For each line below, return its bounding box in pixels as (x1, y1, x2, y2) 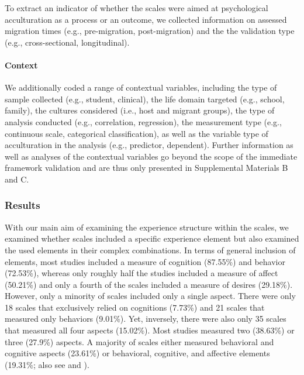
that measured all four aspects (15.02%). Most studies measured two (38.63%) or (5, 324, 295, 336)
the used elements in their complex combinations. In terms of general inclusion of (5, 243, 296, 256)
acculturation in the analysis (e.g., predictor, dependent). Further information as (5, 139, 293, 151)
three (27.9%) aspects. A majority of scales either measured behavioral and (5, 335, 274, 348)
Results (5, 198, 40, 212)
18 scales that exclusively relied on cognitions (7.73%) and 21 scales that (5, 301, 265, 313)
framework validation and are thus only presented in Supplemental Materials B (5, 161, 288, 174)
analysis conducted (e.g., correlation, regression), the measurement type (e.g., (5, 115, 282, 128)
